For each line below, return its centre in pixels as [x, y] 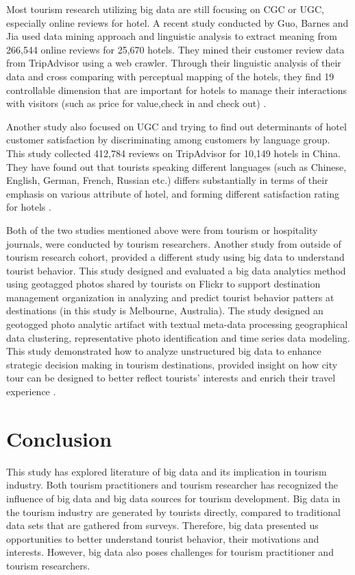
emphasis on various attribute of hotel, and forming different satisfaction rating [173, 193]
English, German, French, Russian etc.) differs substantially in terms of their [167, 180]
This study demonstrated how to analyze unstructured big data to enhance [164, 351]
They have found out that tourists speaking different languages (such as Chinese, [176, 166]
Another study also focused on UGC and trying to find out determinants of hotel [176, 126]
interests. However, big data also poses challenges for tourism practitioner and [170, 552]
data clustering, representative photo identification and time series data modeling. [178, 337]
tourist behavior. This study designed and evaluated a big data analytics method [176, 270]
